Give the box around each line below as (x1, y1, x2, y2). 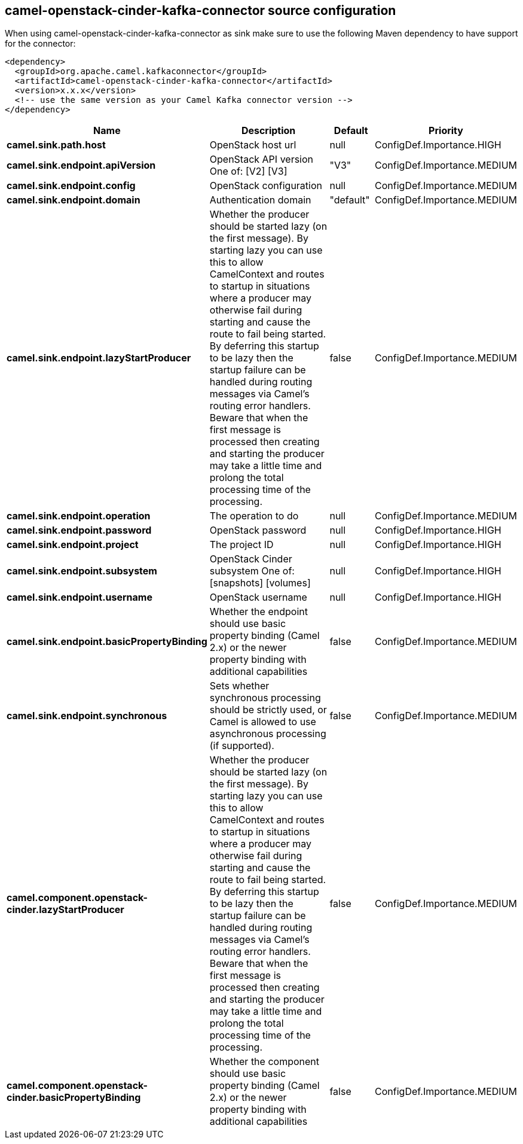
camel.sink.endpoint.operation (7, 510, 151, 522)
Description (241, 124, 296, 137)
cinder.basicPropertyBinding (7, 1091, 141, 1104)
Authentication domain (209, 194, 311, 206)
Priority (429, 124, 463, 137)
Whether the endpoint (209, 606, 308, 618)
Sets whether (209, 680, 270, 692)
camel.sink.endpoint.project (7, 538, 139, 551)
